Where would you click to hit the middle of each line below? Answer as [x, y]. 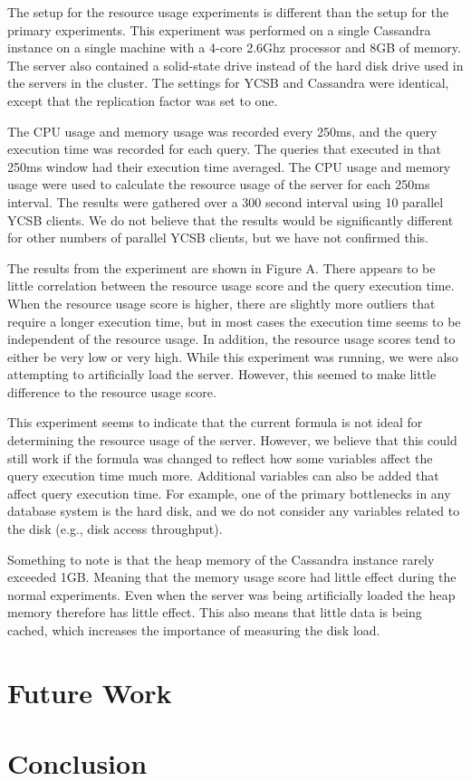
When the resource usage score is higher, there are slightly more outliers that [221, 303]
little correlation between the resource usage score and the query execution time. [231, 286]
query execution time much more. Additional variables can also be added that [223, 476]
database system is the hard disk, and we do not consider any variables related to [234, 511]
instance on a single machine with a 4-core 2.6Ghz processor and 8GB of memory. [234, 48]
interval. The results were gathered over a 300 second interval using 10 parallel [226, 201]
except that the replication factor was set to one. [143, 100]
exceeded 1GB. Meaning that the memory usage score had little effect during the [232, 577]
